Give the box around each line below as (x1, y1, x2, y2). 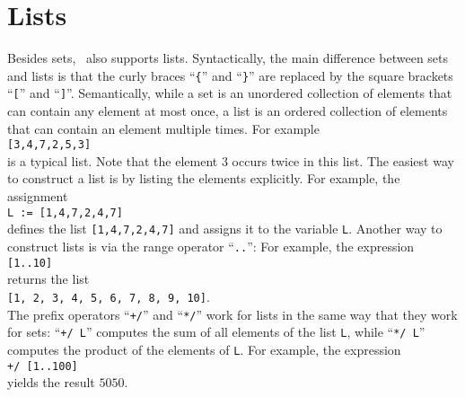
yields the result (7, 373, 95, 392)
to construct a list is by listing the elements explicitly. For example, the (7, 169, 400, 188)
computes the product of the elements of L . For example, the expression (7, 340, 401, 358)
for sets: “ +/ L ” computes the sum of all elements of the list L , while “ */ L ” (7, 322, 426, 341)
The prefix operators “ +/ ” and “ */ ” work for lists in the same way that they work (7, 304, 458, 323)
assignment (7, 187, 68, 206)
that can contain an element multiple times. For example (7, 119, 320, 137)
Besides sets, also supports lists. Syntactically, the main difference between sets (7, 49, 449, 67)
